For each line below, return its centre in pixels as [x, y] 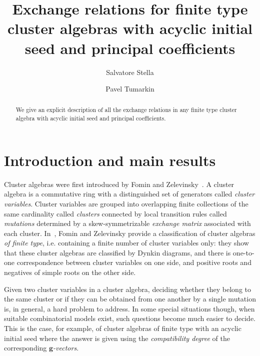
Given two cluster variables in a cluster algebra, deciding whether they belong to [128, 289]
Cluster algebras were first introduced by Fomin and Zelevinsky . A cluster [119, 184]
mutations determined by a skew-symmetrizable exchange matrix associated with [127, 223]
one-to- [243, 252]
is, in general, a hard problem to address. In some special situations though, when [129, 308]
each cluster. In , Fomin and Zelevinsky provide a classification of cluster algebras [130, 233]
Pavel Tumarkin [130, 89]
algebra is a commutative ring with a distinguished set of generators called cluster [129, 194]
